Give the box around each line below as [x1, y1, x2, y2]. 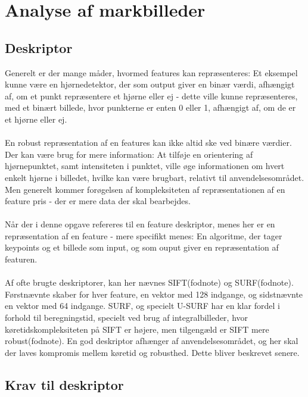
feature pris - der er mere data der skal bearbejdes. [5, 195, 191, 207]
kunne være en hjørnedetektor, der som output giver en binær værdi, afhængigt [5, 78, 295, 90]
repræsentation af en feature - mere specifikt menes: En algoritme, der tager [5, 229, 282, 242]
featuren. [5, 253, 38, 265]
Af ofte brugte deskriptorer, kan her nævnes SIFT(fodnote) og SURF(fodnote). [5, 276, 294, 289]
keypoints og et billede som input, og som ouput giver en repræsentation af [5, 241, 279, 254]
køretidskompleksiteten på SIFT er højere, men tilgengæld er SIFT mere [5, 323, 269, 335]
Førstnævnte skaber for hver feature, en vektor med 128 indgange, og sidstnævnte [5, 287, 303, 300]
